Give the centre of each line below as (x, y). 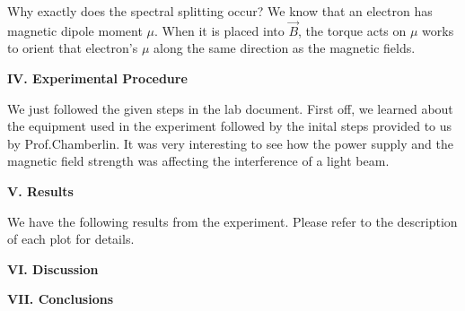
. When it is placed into (219, 30)
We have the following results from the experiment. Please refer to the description (232, 221)
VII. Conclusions (61, 299)
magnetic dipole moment (75, 30)
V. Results (40, 190)
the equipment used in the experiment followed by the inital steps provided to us (230, 126)
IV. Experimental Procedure (97, 78)
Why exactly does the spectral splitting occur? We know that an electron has (220, 11)
